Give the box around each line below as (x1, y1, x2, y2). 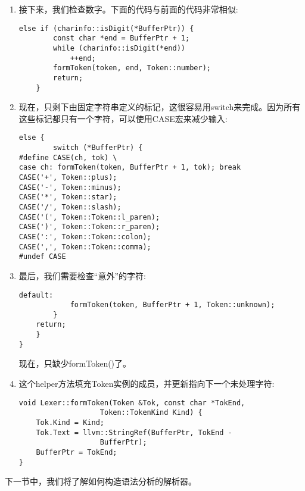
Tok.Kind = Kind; (36, 418, 104, 427)
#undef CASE (18, 252, 66, 261)
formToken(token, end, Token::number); (53, 64, 211, 73)
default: (18, 290, 54, 299)
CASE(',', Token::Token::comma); (18, 242, 151, 251)
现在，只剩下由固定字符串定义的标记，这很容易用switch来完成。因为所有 (18, 101, 301, 113)
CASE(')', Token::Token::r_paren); (18, 223, 160, 232)
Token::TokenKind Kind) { (99, 408, 203, 417)
